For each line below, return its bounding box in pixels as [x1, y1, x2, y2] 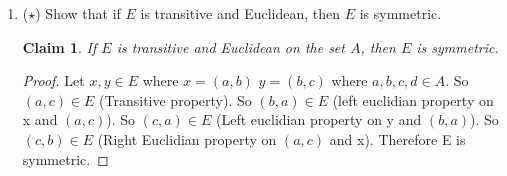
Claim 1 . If [22, 36, 97, 57]
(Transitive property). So [99, 89, 252, 110]
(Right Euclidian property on [97, 128, 277, 149]
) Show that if [35, 3, 121, 23]
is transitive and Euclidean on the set [116, 36, 345, 57]
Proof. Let [22, 70, 85, 91]
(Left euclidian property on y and [215, 109, 422, 130]
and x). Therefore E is [329, 128, 466, 149]
